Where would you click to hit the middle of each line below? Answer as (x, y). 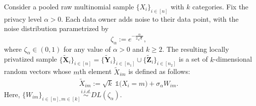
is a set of (193, 59)
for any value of (87, 49)
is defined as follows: (159, 71)
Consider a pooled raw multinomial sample (69, 6)
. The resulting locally (196, 49)
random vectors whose (38, 71)
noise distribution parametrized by (56, 28)
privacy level (23, 18)
